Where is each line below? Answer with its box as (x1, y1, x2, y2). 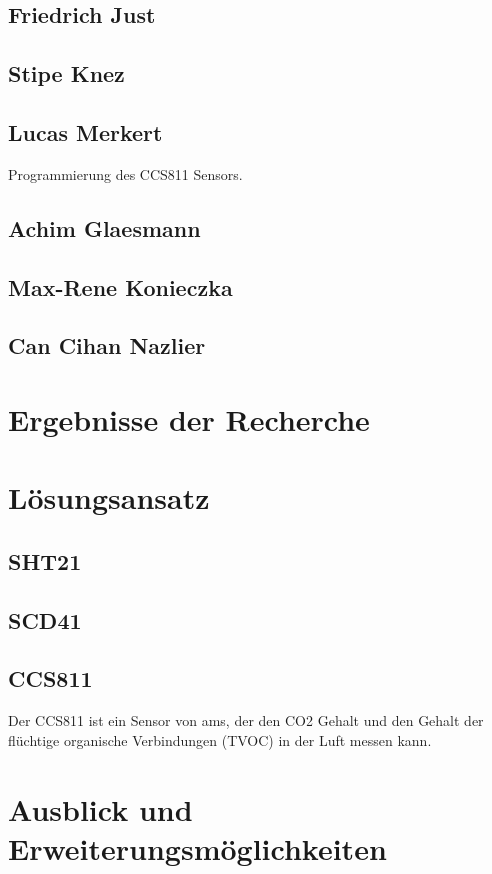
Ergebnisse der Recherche (8, 398, 370, 439)
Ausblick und (8, 788, 193, 829)
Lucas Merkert (8, 116, 163, 147)
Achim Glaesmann (8, 212, 201, 243)
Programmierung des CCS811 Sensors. (8, 163, 243, 184)
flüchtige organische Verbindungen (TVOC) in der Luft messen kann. (8, 729, 432, 750)
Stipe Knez (8, 58, 125, 89)
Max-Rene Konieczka (8, 271, 233, 302)
